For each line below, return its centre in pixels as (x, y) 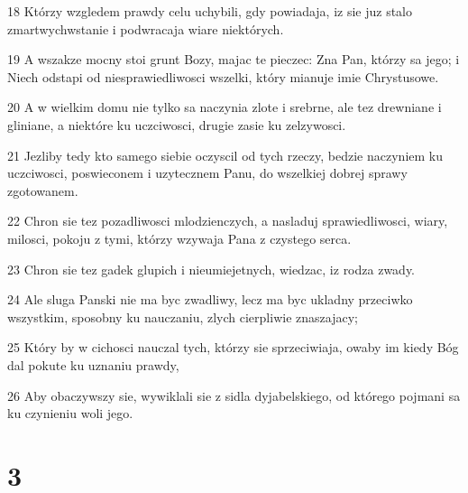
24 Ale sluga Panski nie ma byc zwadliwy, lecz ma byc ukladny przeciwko (210, 299)
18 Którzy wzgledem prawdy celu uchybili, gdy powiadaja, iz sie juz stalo (210, 11)
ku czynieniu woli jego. (70, 413)
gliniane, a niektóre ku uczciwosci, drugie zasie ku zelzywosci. (177, 124)
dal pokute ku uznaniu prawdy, (93, 364)
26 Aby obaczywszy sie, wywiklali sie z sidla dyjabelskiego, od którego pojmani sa (234, 395)
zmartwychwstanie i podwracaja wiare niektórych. (146, 28)
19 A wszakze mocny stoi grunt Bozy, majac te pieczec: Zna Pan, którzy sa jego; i (234, 59)
